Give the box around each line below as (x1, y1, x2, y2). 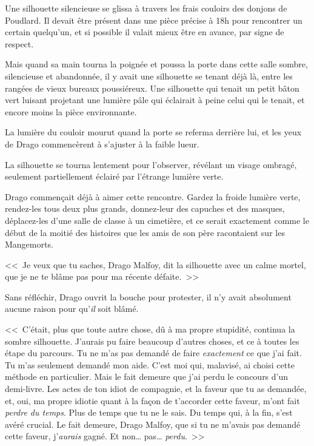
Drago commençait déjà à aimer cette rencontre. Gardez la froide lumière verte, (5, 190, 301, 203)
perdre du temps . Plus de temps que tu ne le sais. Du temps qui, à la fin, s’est (5, 406, 293, 419)
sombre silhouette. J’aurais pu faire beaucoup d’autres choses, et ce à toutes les (5, 334, 299, 347)
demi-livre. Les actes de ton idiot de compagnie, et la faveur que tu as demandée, (5, 382, 307, 395)
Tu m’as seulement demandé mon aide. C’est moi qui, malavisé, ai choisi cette (5, 358, 295, 371)
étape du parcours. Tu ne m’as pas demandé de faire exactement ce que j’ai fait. (5, 346, 302, 359)
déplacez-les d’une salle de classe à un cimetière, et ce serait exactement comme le (5, 214, 309, 226)
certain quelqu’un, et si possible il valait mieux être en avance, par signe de (5, 25, 284, 38)
